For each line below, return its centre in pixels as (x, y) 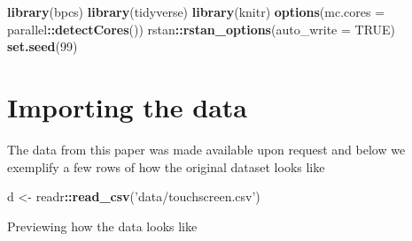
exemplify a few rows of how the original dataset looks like (166, 166)
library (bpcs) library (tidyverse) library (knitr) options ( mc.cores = (196, 11)
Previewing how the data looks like (102, 226)
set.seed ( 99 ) (43, 46)
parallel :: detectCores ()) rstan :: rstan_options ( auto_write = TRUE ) (202, 29)
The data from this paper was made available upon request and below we (206, 149)
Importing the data (127, 106)
